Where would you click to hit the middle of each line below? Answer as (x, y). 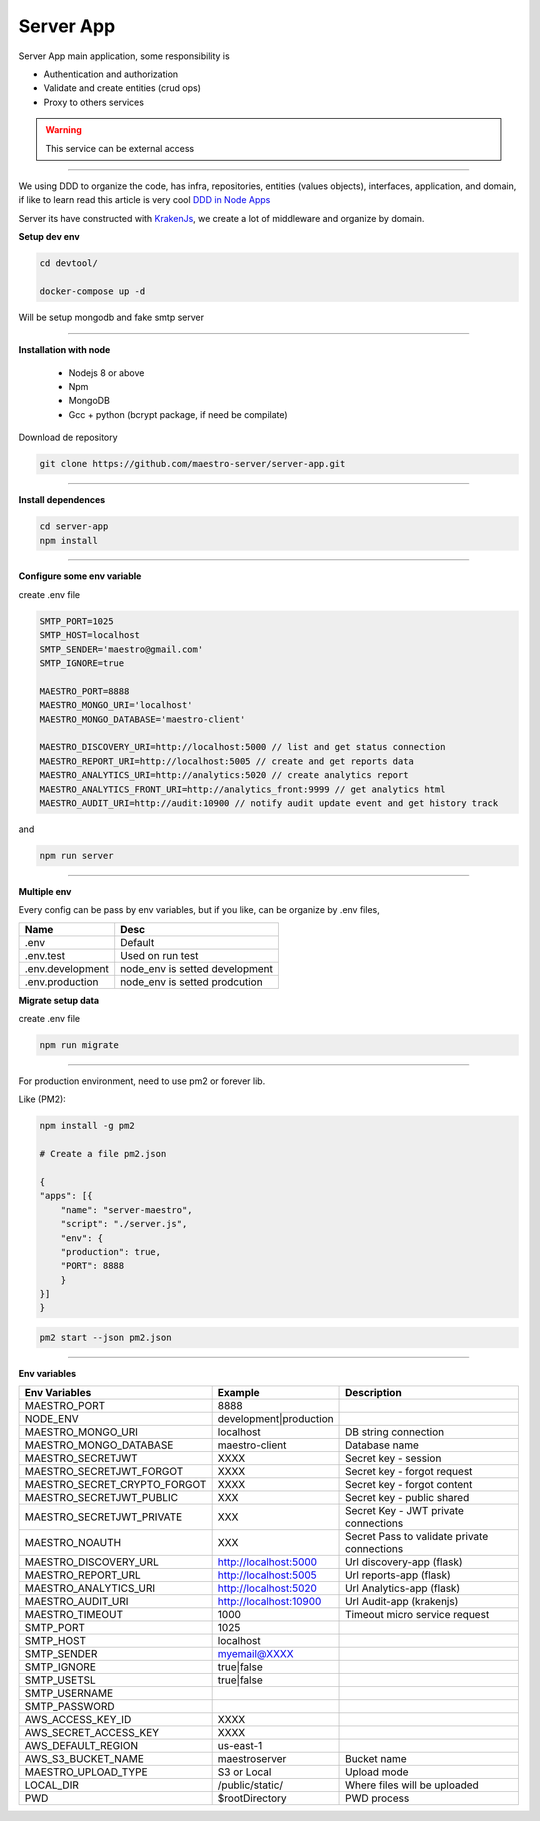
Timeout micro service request (417, 1615)
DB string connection (395, 1432)
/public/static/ (250, 1785)
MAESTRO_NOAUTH (73, 1543)
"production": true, (111, 1251)
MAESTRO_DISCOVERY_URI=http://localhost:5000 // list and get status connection (242, 747)
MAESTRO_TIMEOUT (74, 1615)
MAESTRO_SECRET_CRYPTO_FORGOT (115, 1485)
